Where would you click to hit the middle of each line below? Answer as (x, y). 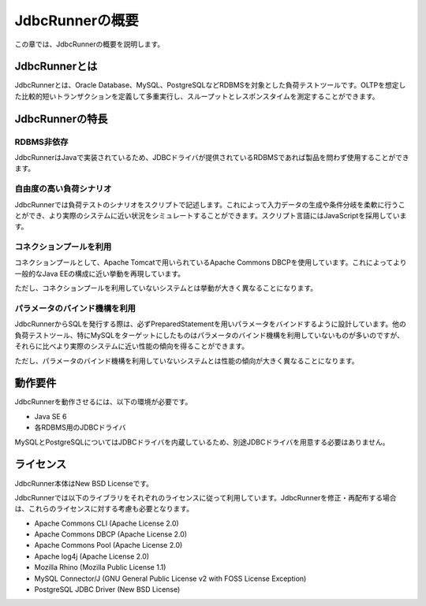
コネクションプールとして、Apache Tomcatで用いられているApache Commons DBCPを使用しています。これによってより (211, 262)
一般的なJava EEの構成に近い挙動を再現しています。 (100, 273)
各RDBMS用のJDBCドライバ (80, 428)
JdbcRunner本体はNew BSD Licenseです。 (84, 483)
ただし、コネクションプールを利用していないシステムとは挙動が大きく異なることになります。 (166, 288)
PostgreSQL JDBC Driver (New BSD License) (107, 589)
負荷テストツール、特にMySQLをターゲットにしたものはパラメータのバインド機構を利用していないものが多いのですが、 (209, 335)
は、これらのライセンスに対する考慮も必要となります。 (104, 509)
